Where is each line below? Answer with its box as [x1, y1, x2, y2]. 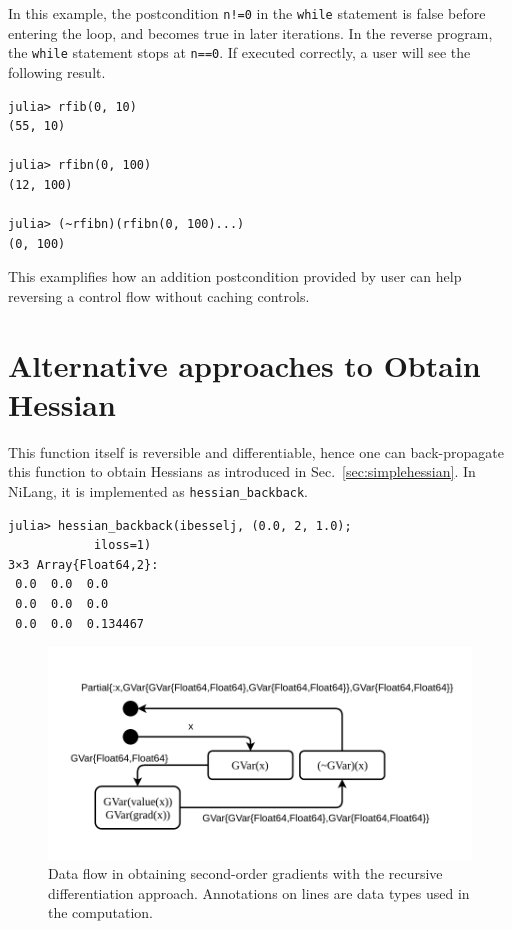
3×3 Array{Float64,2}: [8, 557, 159, 572]
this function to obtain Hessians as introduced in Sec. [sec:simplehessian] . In [8, 461, 476, 482]
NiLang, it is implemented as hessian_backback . [8, 480, 309, 501]
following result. [8, 61, 106, 82]
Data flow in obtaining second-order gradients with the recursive [48, 863, 443, 884]
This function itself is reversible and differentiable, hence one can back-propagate [8, 441, 504, 462]
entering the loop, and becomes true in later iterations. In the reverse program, [8, 22, 493, 43]
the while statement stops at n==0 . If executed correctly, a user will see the [8, 42, 471, 63]
